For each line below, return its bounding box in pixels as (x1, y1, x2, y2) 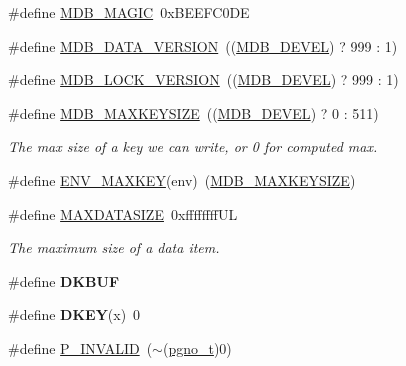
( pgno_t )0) (162, 337, 232, 358)
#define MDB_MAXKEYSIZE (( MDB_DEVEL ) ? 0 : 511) (8, 102, 379, 123)
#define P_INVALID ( (8, 337, 153, 358)
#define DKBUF (8, 270, 120, 291)
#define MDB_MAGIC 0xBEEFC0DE (8, 2, 250, 22)
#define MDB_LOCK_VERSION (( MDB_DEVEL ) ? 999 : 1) (8, 69, 399, 90)
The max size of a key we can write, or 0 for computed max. (8, 136, 378, 157)
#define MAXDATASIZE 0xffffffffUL (8, 203, 238, 224)
